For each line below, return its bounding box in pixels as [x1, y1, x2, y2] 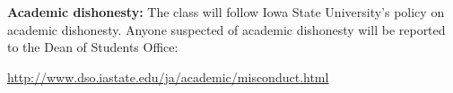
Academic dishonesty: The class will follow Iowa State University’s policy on [7, 3, 445, 21]
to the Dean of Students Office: [7, 38, 179, 56]
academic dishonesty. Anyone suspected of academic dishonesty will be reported [7, 20, 446, 38]
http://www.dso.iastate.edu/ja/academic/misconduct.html [7, 67, 329, 86]
